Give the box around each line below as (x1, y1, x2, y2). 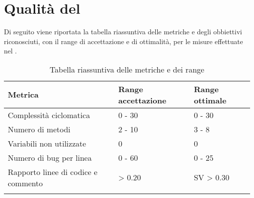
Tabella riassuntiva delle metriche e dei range (49, 63, 205, 75)
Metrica (8, 89, 39, 100)
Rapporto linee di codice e (8, 166, 98, 177)
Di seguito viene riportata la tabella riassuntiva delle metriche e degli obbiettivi (4, 26, 242, 37)
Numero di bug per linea (8, 151, 92, 163)
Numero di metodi (8, 123, 71, 135)
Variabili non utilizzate (8, 137, 86, 149)
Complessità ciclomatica (8, 109, 90, 121)
